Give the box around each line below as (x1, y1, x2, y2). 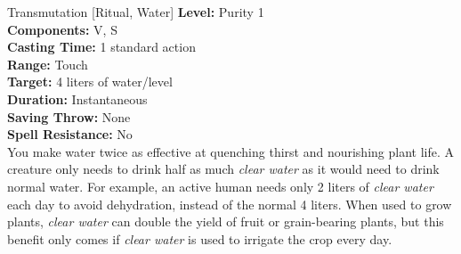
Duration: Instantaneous (7, 89, 148, 108)
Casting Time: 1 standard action (7, 37, 196, 56)
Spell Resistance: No (7, 125, 133, 143)
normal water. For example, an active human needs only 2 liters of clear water (7, 176, 433, 195)
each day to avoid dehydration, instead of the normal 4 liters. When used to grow (7, 194, 452, 213)
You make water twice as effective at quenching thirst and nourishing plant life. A (7, 142, 454, 160)
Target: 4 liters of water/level (7, 72, 173, 91)
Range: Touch (7, 54, 88, 73)
